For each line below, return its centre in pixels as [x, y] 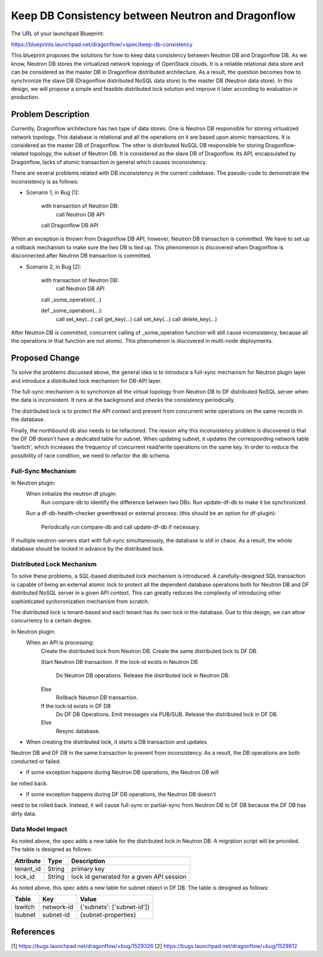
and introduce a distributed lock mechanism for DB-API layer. [86, 380]
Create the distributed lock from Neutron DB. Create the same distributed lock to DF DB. [150, 651]
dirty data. [24, 813]
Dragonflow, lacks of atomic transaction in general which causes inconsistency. [109, 162]
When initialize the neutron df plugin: [71, 494]
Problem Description [50, 115]
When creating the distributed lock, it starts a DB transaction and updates [117, 742]
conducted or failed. [36, 761]
